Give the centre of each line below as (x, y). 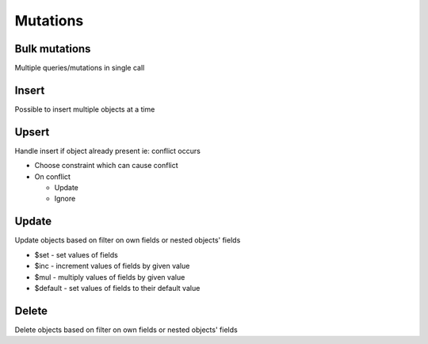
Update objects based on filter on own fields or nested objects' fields (128, 240)
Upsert (32, 132)
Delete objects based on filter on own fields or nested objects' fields (126, 330)
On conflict (53, 176)
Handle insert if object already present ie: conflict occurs (108, 151)
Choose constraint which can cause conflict (106, 166)
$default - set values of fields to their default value (117, 288)
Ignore (65, 199)
